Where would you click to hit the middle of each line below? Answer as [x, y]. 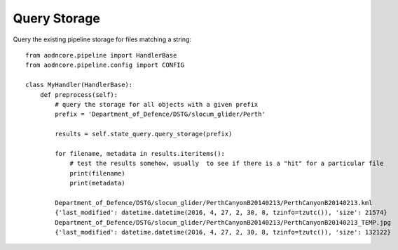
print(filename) [97, 173]
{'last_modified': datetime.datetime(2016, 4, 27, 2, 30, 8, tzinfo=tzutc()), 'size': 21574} [221, 213]
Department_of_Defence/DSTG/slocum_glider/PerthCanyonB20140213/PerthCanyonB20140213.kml [214, 203]
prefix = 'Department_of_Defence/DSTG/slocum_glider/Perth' [160, 114]
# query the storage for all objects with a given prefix [157, 104]
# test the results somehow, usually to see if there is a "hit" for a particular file [227, 164]
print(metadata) [97, 183]
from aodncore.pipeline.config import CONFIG [105, 65]
